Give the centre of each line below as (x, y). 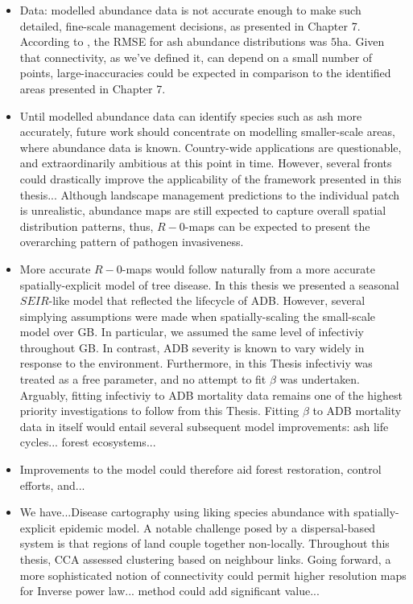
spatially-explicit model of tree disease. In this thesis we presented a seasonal (209, 284)
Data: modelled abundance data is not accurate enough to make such (190, 10)
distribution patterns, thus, (87, 226)
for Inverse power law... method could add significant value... (169, 591)
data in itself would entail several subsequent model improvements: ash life (204, 426)
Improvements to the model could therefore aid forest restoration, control (200, 469)
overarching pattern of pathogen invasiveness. (132, 242)
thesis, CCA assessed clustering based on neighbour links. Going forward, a (205, 559)
